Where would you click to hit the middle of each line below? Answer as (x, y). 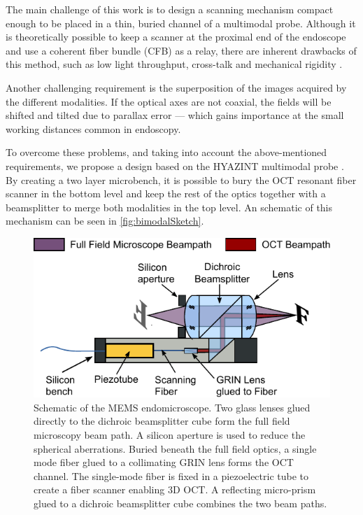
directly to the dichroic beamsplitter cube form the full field (162, 421)
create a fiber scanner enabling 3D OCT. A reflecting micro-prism (175, 489)
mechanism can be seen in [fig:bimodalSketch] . (105, 221)
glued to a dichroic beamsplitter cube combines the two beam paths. (180, 503)
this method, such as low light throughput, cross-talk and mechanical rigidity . (174, 64)
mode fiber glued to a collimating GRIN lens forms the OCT (164, 462)
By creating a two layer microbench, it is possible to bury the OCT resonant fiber (181, 179)
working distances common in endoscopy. (93, 128)
